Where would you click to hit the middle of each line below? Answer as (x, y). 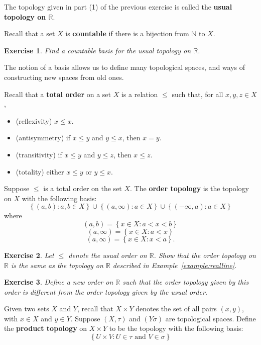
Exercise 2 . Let (29, 255)
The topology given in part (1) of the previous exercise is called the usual (118, 7)
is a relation (140, 94)
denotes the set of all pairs (176, 309)
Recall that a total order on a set (58, 94)
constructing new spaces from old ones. (64, 77)
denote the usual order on (108, 255)
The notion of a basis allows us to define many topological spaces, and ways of (125, 67)
